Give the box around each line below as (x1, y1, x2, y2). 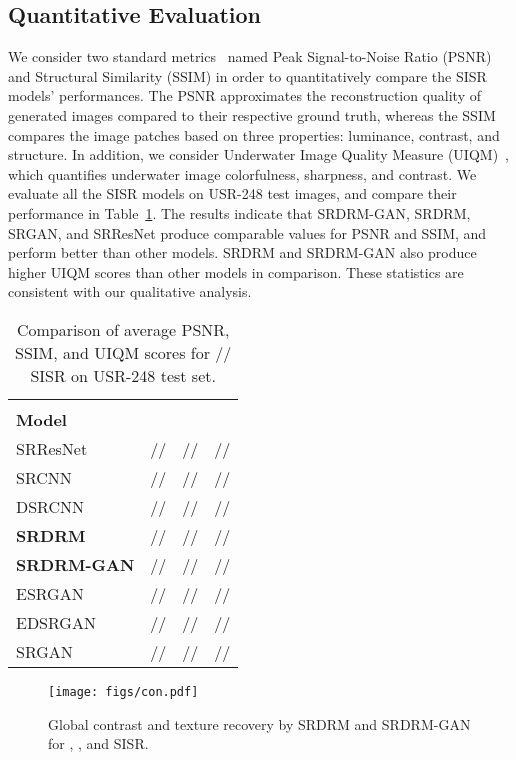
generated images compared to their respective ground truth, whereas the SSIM (8, 104, 496, 125)
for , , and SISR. (48, 733, 149, 754)
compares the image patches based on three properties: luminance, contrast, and (8, 124, 500, 145)
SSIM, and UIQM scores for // (15, 340, 232, 364)
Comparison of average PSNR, (16, 317, 230, 341)
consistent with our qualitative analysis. (8, 281, 252, 302)
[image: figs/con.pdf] (48, 684, 199, 699)
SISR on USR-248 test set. (30, 363, 216, 387)
